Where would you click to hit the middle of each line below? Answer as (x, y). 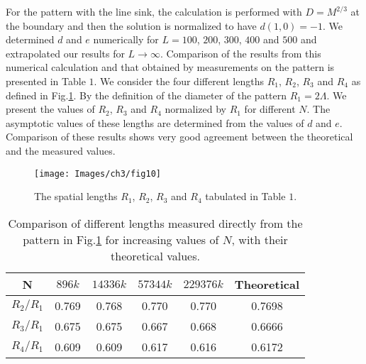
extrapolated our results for (65, 53)
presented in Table (46, 81)
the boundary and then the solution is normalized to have (131, 25)
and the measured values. (61, 150)
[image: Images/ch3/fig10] (98, 173)
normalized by (195, 109)
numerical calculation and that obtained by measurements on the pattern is (170, 67)
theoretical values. (155, 255)
